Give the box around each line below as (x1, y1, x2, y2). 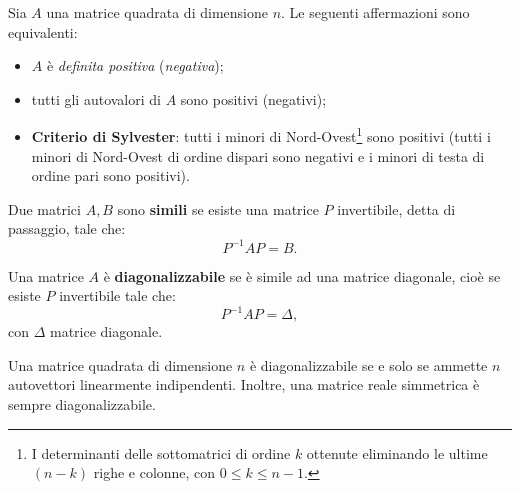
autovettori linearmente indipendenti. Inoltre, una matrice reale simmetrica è (8, 374, 480, 395)
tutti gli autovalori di (31, 88, 161, 109)
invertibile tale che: (59, 285, 176, 306)
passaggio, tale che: (8, 218, 126, 239)
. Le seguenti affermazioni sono (281, 2, 470, 22)
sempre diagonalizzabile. (8, 393, 156, 414)
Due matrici (8, 198, 81, 219)
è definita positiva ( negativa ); (46, 55, 224, 76)
